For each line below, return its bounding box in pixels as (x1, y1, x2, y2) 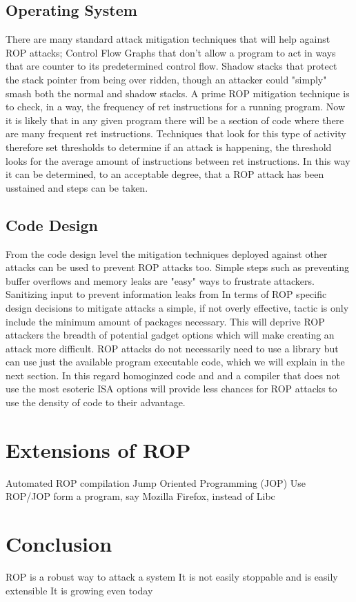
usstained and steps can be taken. (6, 180, 148, 194)
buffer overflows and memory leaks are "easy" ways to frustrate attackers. (6, 273, 315, 288)
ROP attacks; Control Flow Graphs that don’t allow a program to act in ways (6, 45, 336, 59)
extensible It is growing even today (6, 583, 153, 597)
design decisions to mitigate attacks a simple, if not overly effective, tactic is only (6, 300, 349, 314)
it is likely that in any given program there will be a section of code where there (6, 112, 344, 127)
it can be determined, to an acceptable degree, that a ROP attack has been (6, 167, 324, 181)
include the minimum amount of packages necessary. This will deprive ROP (6, 314, 325, 328)
